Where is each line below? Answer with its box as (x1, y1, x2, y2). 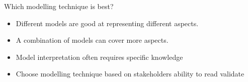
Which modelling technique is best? (4, 1, 114, 11)
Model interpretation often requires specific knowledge (16, 51, 183, 62)
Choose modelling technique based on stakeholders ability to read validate (16, 68, 244, 79)
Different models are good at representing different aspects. (16, 18, 199, 28)
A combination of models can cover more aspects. (16, 35, 169, 45)
